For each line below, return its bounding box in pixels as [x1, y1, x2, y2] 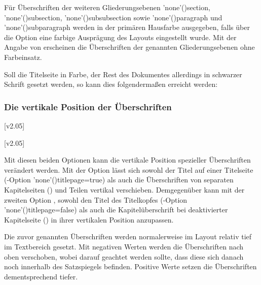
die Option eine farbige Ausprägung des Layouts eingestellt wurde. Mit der [4, 31, 237, 42]
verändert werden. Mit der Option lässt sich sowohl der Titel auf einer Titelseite [4, 164, 253, 175]
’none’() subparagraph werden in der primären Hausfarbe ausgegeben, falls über [4, 22, 250, 33]
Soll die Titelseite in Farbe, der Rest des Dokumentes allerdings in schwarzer [4, 69, 242, 79]
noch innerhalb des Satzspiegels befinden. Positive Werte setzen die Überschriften [4, 261, 257, 272]
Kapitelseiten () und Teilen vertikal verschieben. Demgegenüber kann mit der [4, 184, 245, 195]
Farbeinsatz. [4, 51, 42, 62]
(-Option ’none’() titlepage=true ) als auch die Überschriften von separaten [4, 174, 234, 185]
